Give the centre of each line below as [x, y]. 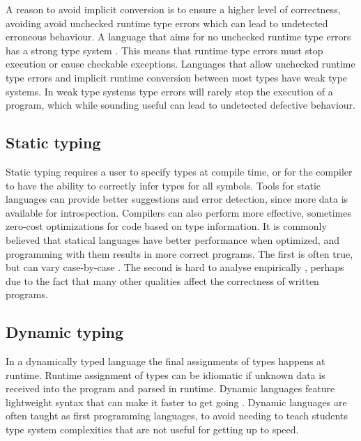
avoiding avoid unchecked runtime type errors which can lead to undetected [167, 23]
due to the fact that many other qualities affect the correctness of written [162, 280]
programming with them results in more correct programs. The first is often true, [179, 253]
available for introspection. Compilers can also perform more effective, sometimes [179, 212]
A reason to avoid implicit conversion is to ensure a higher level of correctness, [173, 9]
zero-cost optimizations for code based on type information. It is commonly [166, 226]
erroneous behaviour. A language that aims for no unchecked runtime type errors [178, 37]
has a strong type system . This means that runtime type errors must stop [164, 50]
